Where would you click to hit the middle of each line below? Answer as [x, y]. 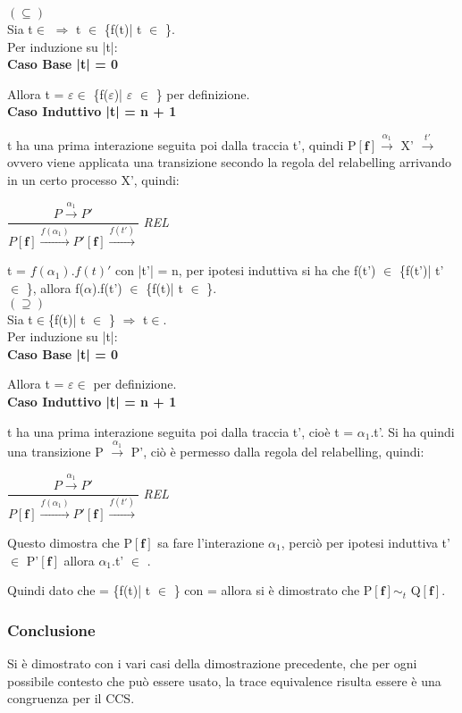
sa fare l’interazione [211, 542]
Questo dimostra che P [70, 542]
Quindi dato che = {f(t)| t [79, 590]
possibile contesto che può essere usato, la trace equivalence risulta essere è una [224, 680]
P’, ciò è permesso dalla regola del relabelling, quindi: [277, 452]
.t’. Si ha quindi [412, 431]
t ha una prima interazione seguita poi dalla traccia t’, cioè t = [181, 431]
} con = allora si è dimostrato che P [273, 590]
